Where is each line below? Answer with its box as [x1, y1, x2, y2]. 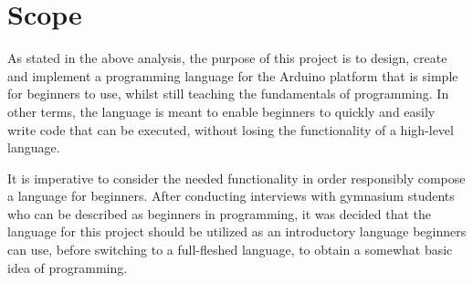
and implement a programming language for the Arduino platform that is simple [7, 66, 458, 85]
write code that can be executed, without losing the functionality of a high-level [7, 120, 454, 139]
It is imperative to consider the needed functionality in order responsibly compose [7, 168, 466, 187]
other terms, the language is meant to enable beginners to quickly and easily [7, 101, 436, 121]
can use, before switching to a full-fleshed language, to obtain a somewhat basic [7, 240, 453, 259]
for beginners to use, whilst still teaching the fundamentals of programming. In [7, 84, 449, 103]
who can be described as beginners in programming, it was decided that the [7, 204, 432, 223]
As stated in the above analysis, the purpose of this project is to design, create [7, 48, 447, 68]
